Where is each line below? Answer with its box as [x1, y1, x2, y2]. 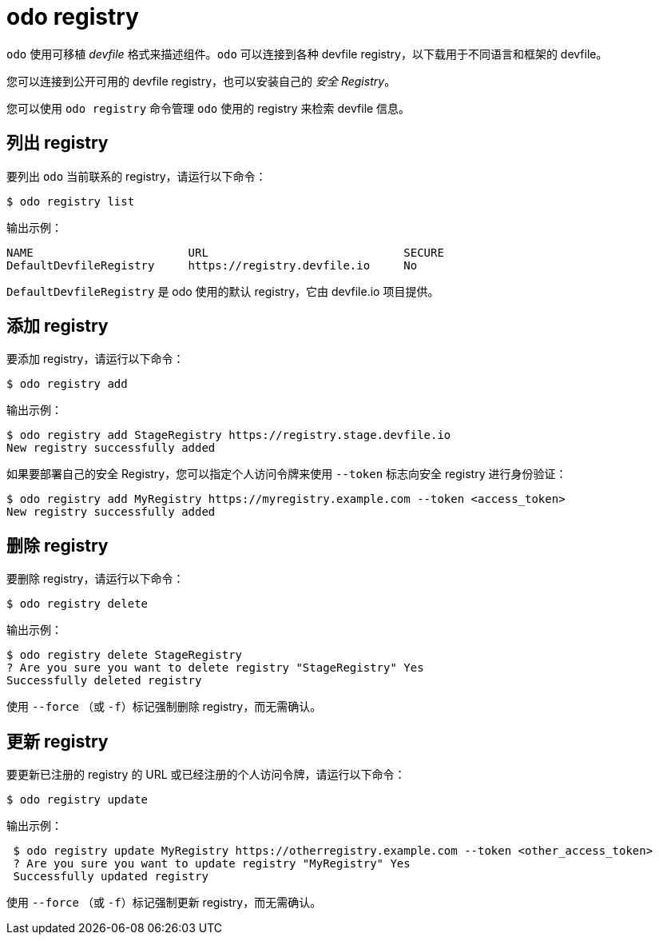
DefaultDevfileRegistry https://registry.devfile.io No [6, 258, 418, 272]
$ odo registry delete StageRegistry [6, 648, 243, 662]
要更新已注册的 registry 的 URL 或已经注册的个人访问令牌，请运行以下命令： [6, 768, 406, 782]
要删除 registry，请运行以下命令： [6, 572, 185, 586]
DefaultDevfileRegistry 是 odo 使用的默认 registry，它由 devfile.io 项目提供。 [6, 284, 439, 298]
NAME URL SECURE [6, 245, 444, 259]
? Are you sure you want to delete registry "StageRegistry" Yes [6, 661, 424, 675]
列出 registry [6, 133, 109, 154]
